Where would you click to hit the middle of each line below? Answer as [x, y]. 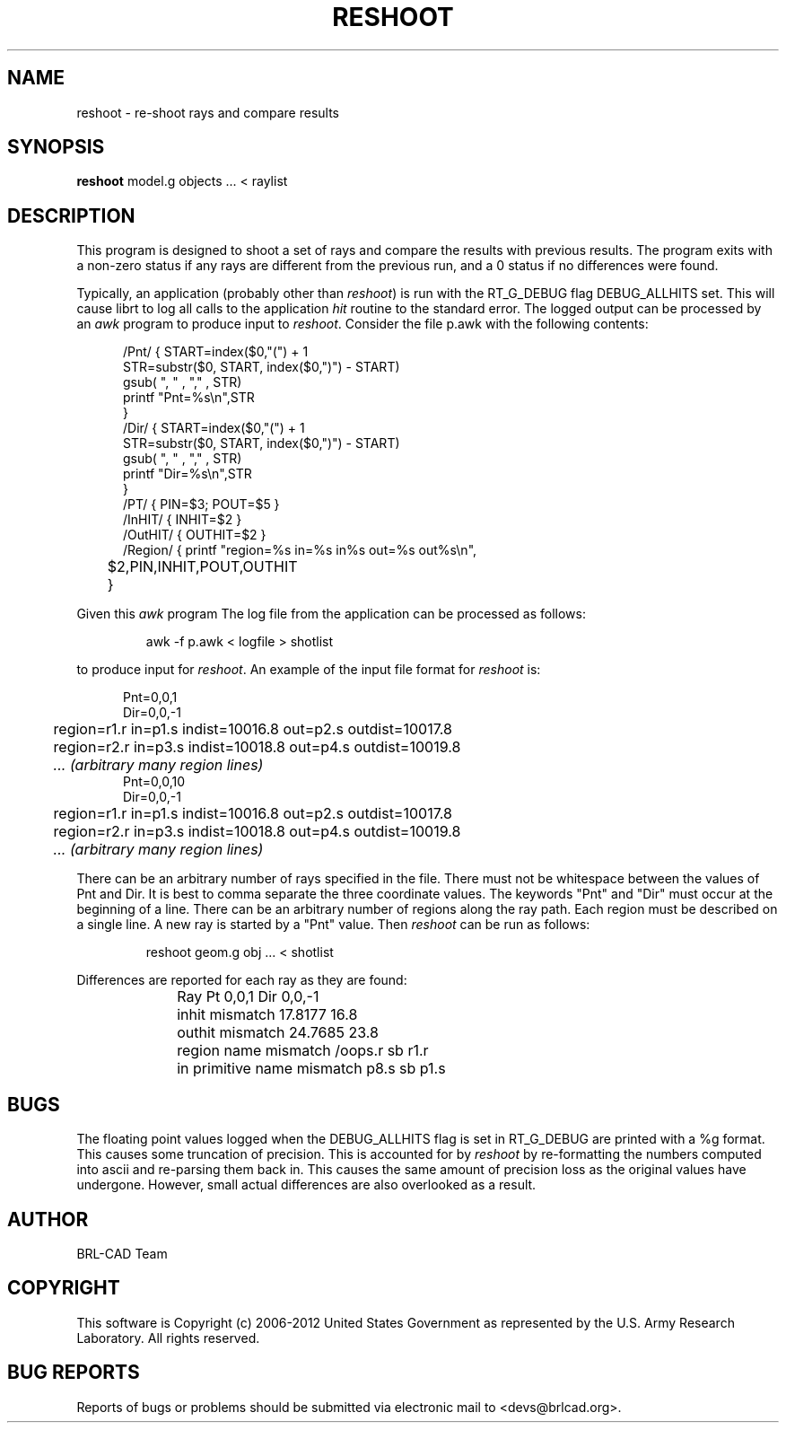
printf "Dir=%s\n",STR [188, 474]
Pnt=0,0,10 [154, 782]
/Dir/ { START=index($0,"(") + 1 [214, 428]
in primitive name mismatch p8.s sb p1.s [311, 1069]
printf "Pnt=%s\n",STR [189, 398]
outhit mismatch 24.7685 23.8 [278, 1033]
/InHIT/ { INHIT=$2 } [183, 520]
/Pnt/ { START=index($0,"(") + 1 [216, 352]
